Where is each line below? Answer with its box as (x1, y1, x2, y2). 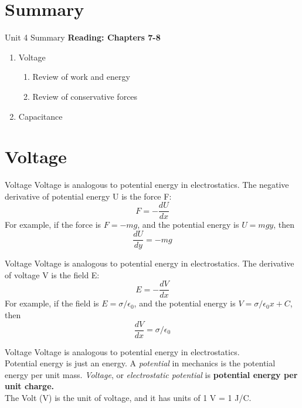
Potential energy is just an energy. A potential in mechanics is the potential (5, 357, 276, 369)
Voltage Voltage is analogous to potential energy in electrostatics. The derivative (5, 257, 294, 269)
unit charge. (5, 380, 54, 392)
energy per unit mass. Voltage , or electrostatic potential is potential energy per (5, 368, 298, 380)
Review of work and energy (32, 70, 130, 83)
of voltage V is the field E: (5, 268, 100, 281)
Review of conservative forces (32, 90, 138, 102)
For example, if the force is (5, 218, 101, 231)
